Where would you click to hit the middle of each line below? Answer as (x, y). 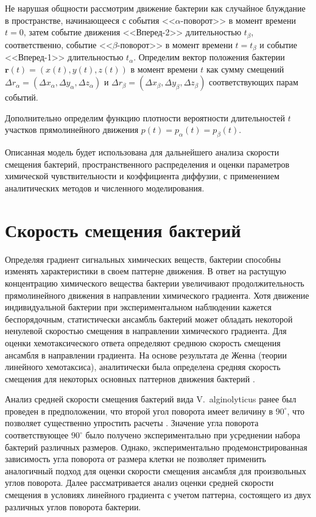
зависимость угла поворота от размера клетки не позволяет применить (135, 459)
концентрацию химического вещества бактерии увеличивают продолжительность (155, 283)
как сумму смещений (245, 69)
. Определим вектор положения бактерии (209, 57)
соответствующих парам (254, 82)
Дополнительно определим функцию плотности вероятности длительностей (145, 117)
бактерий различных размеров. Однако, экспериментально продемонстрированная (156, 447)
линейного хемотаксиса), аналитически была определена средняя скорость (143, 367)
